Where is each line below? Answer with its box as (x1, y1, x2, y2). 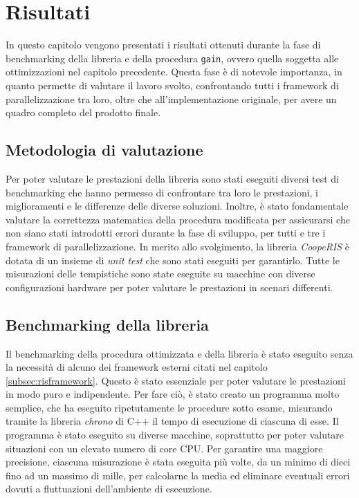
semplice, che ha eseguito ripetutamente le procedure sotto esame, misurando (6, 400, 333, 414)
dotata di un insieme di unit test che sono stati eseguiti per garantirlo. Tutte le (6, 252, 340, 267)
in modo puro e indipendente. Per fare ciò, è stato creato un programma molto (6, 387, 340, 401)
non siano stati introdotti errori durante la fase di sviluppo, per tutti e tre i (6, 225, 326, 240)
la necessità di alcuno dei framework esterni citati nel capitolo (6, 360, 268, 374)
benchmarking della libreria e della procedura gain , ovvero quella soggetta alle (6, 50, 339, 65)
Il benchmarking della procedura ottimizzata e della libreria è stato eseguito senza (6, 346, 353, 360)
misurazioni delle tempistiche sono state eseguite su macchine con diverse (6, 266, 315, 281)
